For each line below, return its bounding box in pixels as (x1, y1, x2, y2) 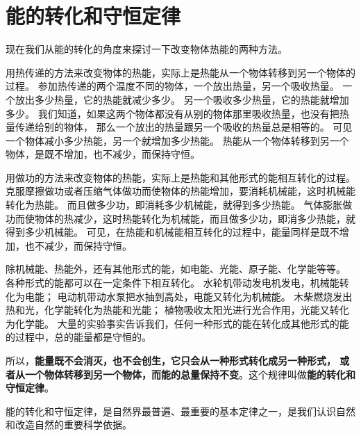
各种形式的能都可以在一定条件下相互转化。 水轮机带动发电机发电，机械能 (6, 275, 339, 290)
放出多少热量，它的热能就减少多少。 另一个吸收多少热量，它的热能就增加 (15, 92, 349, 106)
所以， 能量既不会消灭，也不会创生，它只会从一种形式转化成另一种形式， (6, 353, 336, 367)
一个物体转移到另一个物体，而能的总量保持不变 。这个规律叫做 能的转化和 (24, 366, 355, 381)
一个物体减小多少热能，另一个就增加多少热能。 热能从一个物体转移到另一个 (6, 133, 349, 147)
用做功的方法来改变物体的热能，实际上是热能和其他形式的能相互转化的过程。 (6, 170, 355, 184)
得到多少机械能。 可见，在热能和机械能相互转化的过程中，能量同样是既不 (6, 225, 339, 239)
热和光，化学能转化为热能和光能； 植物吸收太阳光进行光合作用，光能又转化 (6, 302, 349, 317)
